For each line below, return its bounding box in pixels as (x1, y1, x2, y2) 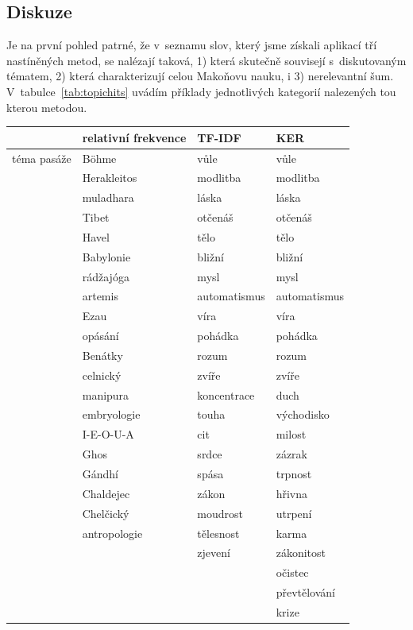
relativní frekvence (82, 129, 187, 145)
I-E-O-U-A (82, 426, 134, 443)
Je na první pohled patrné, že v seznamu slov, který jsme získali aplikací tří (6, 37, 377, 53)
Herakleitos (82, 169, 137, 186)
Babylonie (82, 248, 131, 265)
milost (276, 426, 307, 443)
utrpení (276, 504, 312, 521)
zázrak (276, 446, 307, 462)
